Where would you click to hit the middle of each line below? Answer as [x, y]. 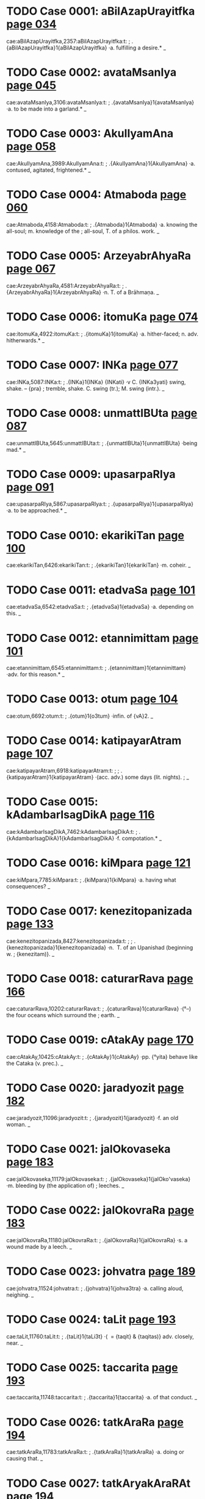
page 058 [31, 146]
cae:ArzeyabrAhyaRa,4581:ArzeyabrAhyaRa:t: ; [65, 285]
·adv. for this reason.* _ [36, 674]
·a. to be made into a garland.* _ [46, 109]
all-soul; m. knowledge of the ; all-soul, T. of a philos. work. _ [83, 231]
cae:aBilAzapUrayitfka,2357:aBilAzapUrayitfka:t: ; [68, 41]
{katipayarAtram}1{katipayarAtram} [50, 777]
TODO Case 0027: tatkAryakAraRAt [99, 1483]
